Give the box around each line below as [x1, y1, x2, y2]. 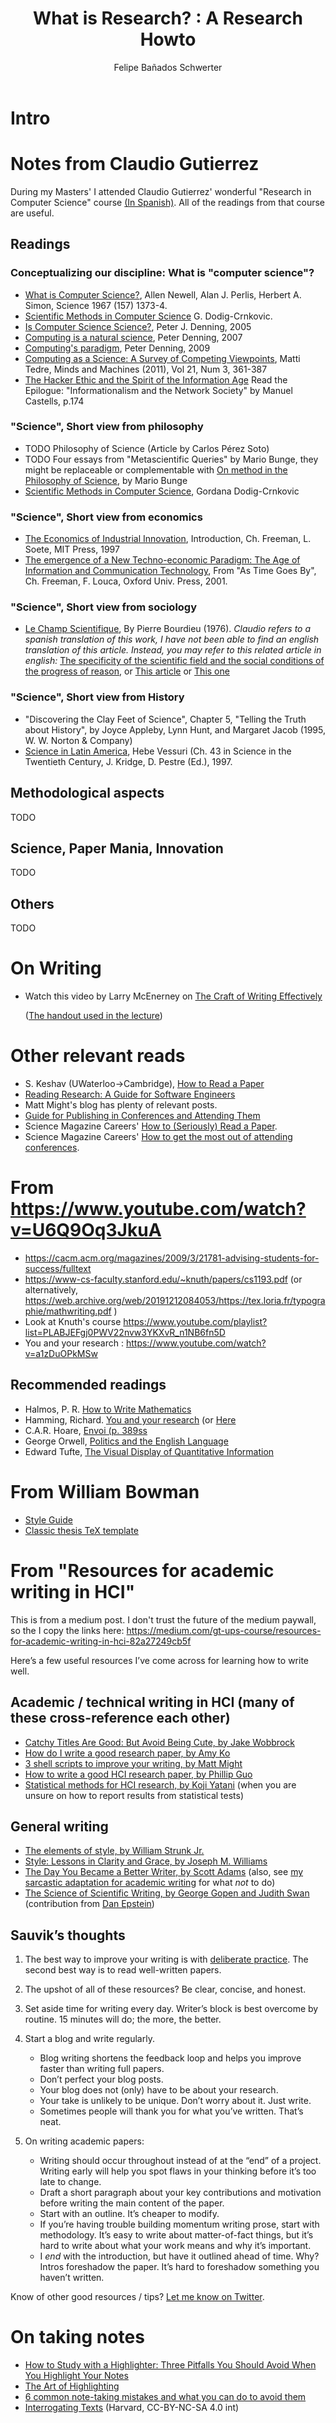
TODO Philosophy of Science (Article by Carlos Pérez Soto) [24, 442, 270, 454]
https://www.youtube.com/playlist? [123, 1316, 268, 1327]
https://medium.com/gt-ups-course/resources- [126, 1624, 322, 1636]
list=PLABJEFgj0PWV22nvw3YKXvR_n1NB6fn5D [24, 1327, 226, 1338]
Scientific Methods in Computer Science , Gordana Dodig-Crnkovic [24, 485, 300, 497]
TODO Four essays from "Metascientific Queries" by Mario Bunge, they [24, 453, 319, 465]
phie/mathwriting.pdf [24, 1305, 112, 1317]
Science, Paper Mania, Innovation [10, 840, 224, 857]
